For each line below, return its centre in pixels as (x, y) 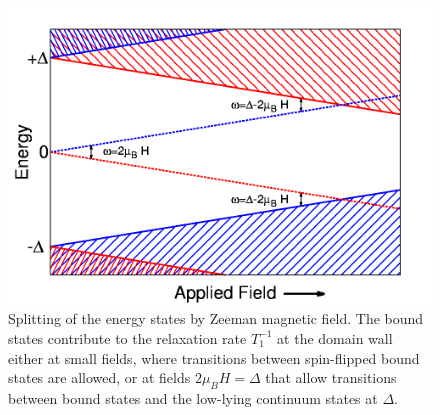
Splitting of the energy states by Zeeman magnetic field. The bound (216, 318)
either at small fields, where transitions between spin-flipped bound (214, 357)
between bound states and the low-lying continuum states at (193, 397)
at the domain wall (335, 337)
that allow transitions (331, 377)
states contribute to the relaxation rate (127, 337)
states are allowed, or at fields (99, 377)
